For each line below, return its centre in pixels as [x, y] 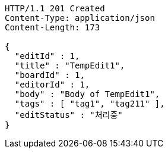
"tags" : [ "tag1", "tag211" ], [90, 104]
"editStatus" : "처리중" [69, 115]
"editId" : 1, [47, 56]
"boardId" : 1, [50, 75]
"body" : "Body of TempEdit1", [87, 94]
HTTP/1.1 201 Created [55, 8]
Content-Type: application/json [80, 18]
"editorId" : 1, [52, 85]
